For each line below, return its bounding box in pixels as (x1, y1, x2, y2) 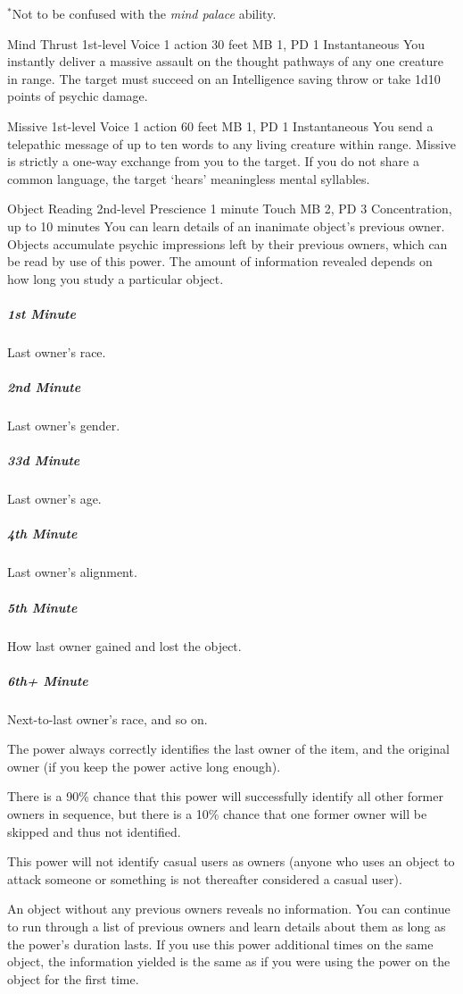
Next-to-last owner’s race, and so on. (7, 709, 208, 728)
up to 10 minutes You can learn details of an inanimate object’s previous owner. (7, 216, 445, 235)
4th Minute (7, 524, 78, 543)
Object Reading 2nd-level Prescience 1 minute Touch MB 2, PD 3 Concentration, (7, 199, 452, 218)
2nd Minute (7, 378, 81, 397)
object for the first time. (7, 969, 139, 988)
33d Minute (7, 451, 80, 470)
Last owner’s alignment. (7, 563, 137, 581)
